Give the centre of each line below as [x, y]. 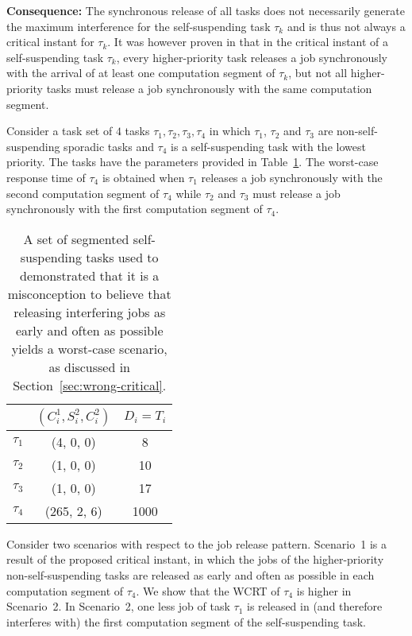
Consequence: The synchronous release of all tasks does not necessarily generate [206, 10]
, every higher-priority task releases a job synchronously [252, 57]
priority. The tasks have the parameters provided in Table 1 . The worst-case [193, 162]
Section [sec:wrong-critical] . [90, 385]
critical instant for [50, 42]
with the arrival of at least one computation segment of [141, 73]
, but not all [318, 73]
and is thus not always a [346, 26]
